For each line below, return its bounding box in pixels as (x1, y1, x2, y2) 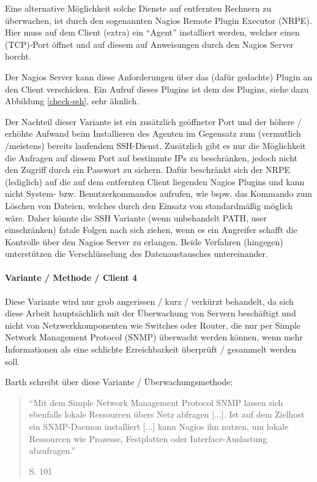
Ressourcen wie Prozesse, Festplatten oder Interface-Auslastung (29, 432, 267, 445)
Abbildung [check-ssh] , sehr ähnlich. (5, 94, 140, 107)
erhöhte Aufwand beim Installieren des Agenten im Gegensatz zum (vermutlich (5, 127, 301, 140)
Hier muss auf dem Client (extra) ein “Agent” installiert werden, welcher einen (5, 26, 300, 39)
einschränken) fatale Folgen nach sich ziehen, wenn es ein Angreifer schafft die (5, 223, 297, 236)
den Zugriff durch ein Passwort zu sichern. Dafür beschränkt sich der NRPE (5, 163, 290, 176)
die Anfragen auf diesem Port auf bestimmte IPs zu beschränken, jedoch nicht (5, 151, 297, 164)
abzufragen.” (29, 444, 75, 457)
